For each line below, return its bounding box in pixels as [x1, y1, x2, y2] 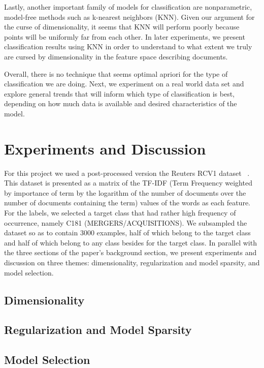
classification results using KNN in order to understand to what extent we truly [4, 41, 252, 52]
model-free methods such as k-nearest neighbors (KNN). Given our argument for [4, 11, 255, 22]
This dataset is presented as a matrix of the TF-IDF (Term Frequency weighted [4, 177, 252, 188]
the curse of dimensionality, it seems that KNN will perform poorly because [4, 21, 240, 32]
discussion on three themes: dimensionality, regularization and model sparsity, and [4, 257, 260, 267]
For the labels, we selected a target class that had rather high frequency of [4, 207, 236, 218]
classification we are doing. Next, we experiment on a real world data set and [4, 78, 244, 89]
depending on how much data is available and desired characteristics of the [4, 98, 237, 109]
